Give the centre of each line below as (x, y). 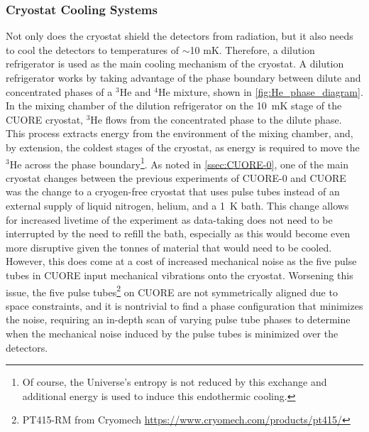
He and (135, 91)
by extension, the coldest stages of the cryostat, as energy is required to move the (183, 147)
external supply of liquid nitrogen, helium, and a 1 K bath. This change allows (177, 205)
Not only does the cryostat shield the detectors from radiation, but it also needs (180, 36)
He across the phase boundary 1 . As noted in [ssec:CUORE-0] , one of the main (179, 163)
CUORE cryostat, (45, 119)
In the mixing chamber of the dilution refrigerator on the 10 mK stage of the (174, 106)
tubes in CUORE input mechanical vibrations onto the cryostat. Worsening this (180, 275)
